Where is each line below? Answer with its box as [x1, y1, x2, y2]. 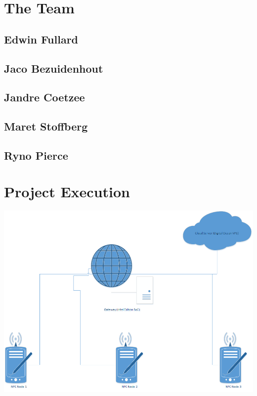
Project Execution [4, 181, 130, 202]
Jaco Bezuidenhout [4, 60, 103, 76]
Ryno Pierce [4, 147, 68, 163]
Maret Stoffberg [4, 119, 88, 134]
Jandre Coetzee [4, 89, 85, 105]
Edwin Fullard [4, 31, 79, 46]
